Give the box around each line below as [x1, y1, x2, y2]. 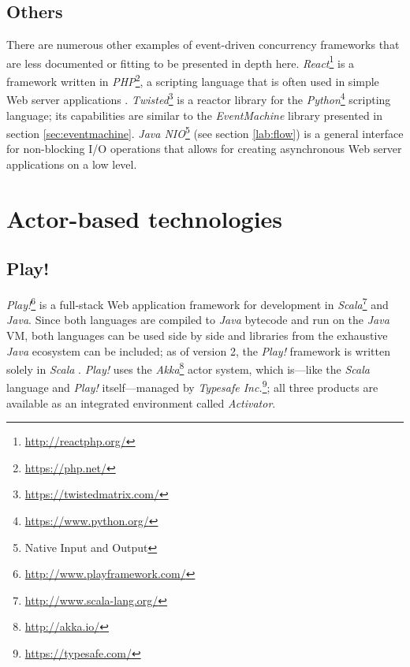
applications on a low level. [6, 155, 137, 172]
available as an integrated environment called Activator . [6, 394, 276, 411]
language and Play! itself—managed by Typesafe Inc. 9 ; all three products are [6, 377, 378, 396]
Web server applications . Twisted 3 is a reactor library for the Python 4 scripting [6, 89, 391, 107]
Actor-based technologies [6, 202, 283, 234]
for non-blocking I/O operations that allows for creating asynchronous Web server [6, 140, 402, 157]
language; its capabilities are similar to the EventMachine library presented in [6, 106, 382, 123]
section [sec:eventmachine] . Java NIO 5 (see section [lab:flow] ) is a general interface [6, 123, 404, 141]
